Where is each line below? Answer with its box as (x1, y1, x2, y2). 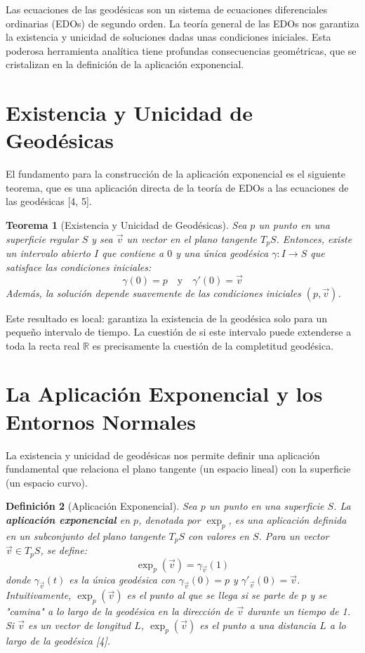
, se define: (40, 543, 87, 558)
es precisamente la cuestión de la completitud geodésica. (92, 338, 334, 352)
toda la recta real (6, 338, 80, 352)
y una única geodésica (175, 246, 269, 260)
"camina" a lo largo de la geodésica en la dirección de (6, 604, 234, 619)
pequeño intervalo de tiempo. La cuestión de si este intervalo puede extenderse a (6, 324, 352, 339)
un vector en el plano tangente (126, 231, 257, 246)
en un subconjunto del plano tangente (6, 528, 166, 543)
